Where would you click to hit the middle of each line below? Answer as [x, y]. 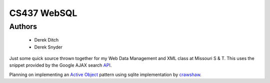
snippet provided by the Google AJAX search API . [60, 65]
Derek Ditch [46, 40]
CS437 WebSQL [43, 13]
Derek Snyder [48, 47]
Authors [23, 26]
